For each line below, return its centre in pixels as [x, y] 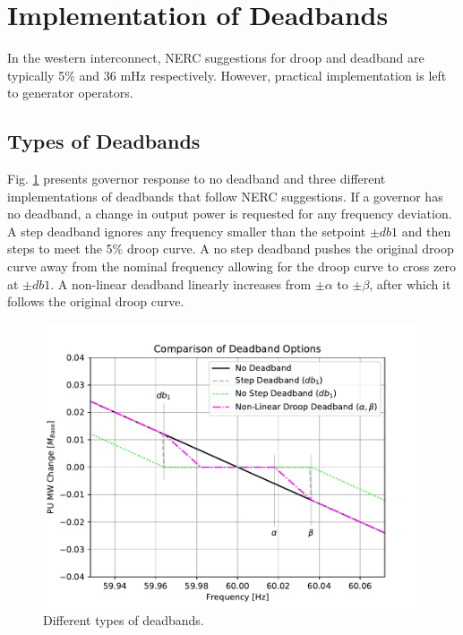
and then [426, 231]
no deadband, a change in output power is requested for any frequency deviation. [230, 214]
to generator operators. [70, 93]
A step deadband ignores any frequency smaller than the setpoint [187, 231]
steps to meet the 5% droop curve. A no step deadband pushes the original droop [231, 249]
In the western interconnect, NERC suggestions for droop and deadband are [216, 58]
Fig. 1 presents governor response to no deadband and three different [197, 179]
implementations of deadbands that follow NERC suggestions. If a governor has [225, 196]
